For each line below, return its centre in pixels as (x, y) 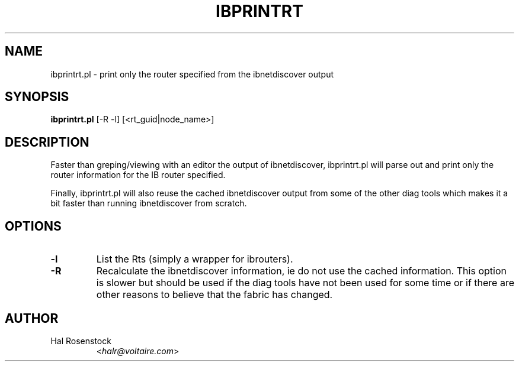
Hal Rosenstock (81, 341)
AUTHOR (32, 318)
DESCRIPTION (47, 142)
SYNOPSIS (37, 97)
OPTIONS (33, 226)
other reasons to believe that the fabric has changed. (214, 295)
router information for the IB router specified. (138, 175)
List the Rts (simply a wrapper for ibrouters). (195, 259)
